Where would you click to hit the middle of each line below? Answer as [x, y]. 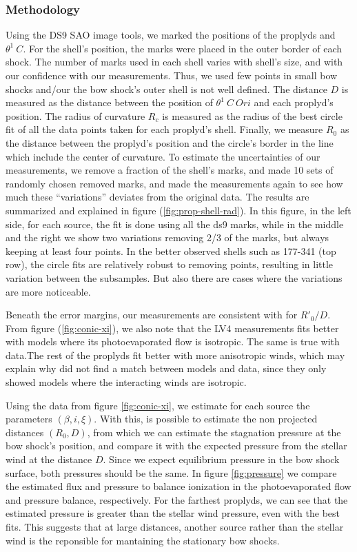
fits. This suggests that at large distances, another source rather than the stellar [175, 527]
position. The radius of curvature [75, 115]
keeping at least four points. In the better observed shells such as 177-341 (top [171, 251]
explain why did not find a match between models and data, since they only [166, 368]
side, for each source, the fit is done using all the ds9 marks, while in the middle [175, 224]
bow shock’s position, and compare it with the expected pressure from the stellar [176, 446]
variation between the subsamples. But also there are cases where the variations [174, 277]
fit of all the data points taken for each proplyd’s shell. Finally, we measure [164, 129]
